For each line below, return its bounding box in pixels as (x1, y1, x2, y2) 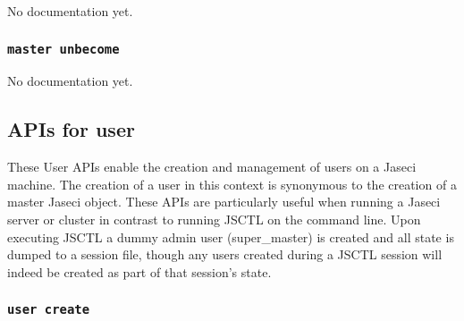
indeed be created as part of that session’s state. (7, 262, 272, 281)
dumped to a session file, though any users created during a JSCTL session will (7, 245, 443, 264)
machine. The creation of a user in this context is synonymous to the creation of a (7, 174, 457, 193)
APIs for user (7, 115, 135, 143)
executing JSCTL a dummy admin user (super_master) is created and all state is (7, 227, 454, 246)
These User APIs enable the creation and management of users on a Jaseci (7, 157, 417, 176)
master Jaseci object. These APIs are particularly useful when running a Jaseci (7, 192, 441, 211)
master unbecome (7, 41, 120, 56)
